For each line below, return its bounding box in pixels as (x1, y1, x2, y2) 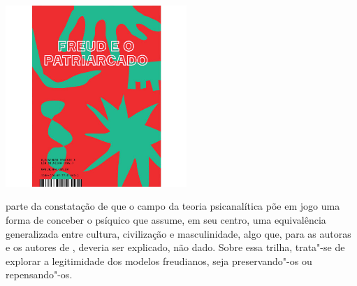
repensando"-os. (6, 267, 73, 282)
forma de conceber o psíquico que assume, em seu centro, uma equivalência (6, 213, 326, 227)
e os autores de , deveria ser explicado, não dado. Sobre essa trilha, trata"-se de (6, 240, 345, 255)
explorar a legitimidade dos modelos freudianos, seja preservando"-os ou (6, 253, 312, 268)
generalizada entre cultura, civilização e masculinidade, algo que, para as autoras (6, 226, 351, 241)
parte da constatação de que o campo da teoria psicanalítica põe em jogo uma (6, 199, 340, 213)
